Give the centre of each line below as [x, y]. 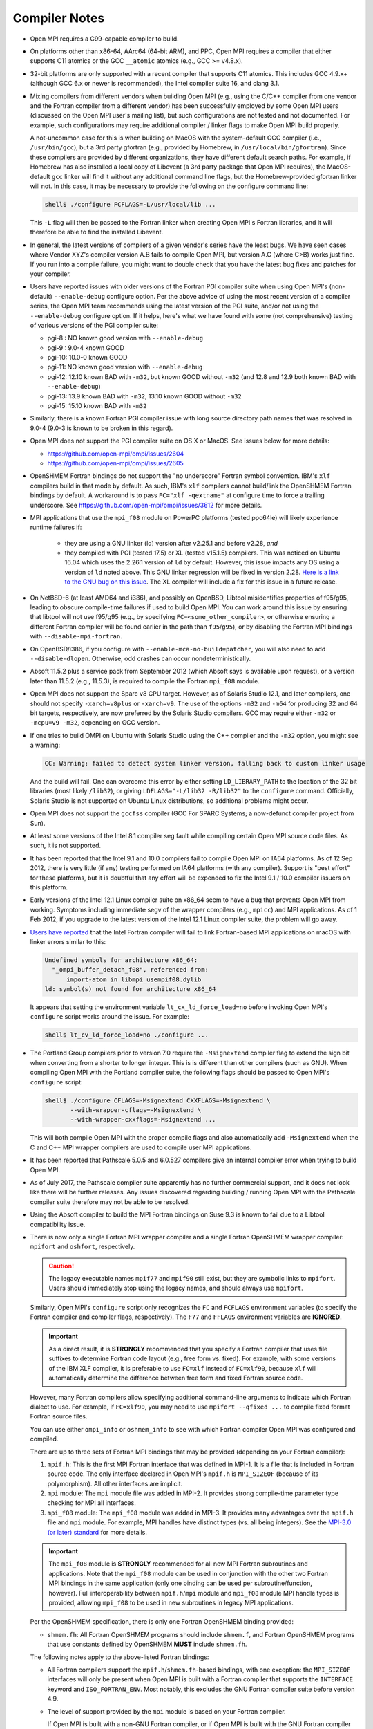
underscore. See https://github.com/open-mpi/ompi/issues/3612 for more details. [146, 505]
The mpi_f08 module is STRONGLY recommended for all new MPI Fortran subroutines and [179, 1564]
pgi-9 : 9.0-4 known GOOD [86, 348]
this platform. [49, 887]
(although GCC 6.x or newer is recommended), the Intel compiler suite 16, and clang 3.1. [155, 84]
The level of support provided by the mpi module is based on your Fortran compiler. [166, 1711]
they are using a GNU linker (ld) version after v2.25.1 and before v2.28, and [171, 543]
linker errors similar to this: [68, 941]
